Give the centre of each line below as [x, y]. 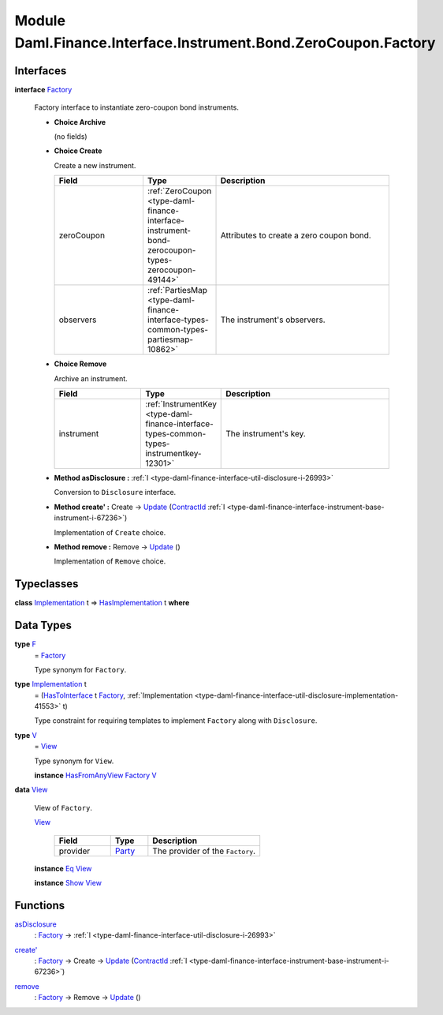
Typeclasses [47, 584]
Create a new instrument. [95, 165]
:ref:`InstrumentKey [181, 404]
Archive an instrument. [91, 378]
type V [26, 735]
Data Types [43, 625]
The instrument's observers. [273, 320]
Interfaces [41, 71]
